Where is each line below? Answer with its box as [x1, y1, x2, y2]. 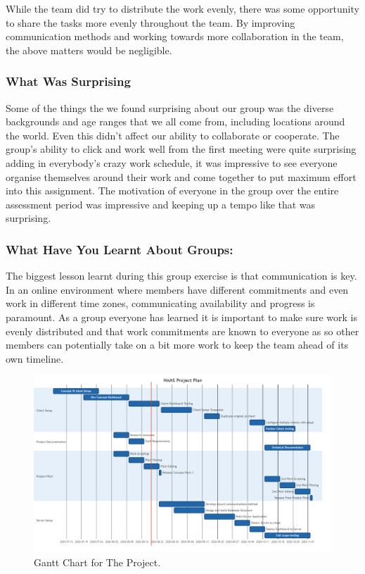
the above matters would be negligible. [6, 42, 172, 57]
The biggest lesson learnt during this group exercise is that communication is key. [6, 268, 357, 283]
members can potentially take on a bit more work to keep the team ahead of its [6, 337, 349, 352]
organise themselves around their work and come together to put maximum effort [6, 169, 357, 184]
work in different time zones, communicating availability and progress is [6, 296, 315, 311]
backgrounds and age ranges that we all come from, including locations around [6, 114, 345, 129]
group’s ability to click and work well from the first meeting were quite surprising [6, 142, 357, 156]
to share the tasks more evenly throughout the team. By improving [6, 15, 295, 30]
